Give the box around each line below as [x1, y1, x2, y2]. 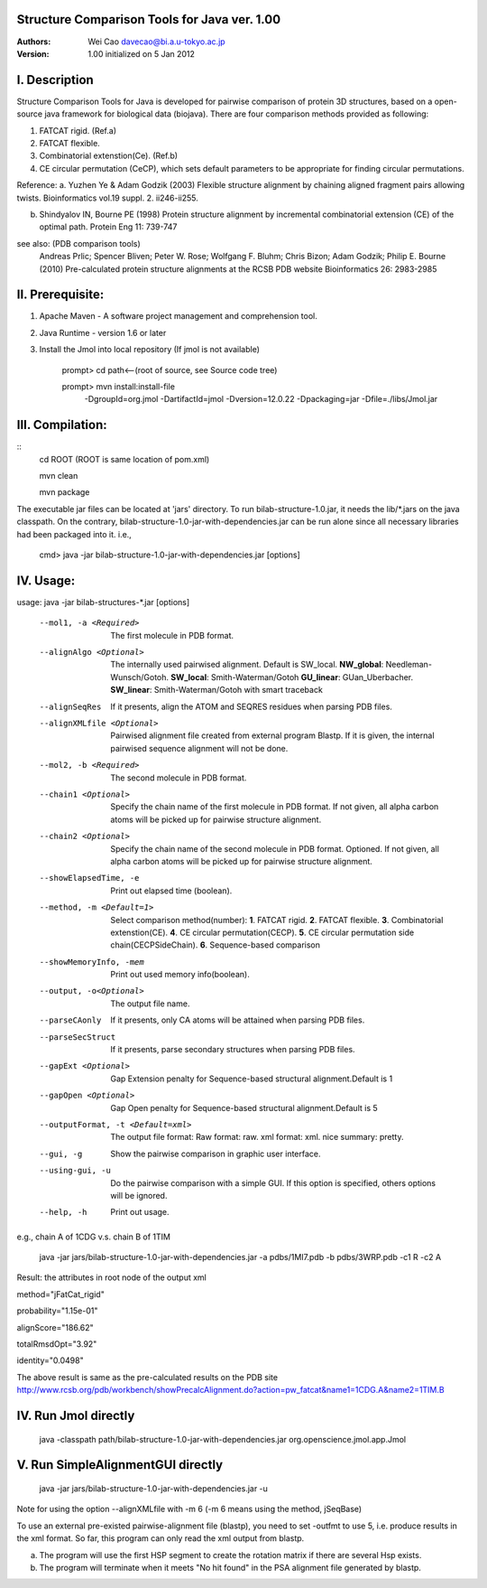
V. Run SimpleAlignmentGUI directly [16, 1457, 224, 1472]
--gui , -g [39, 1148, 83, 1159]
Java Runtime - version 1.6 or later [39, 327, 167, 338]
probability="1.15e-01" [16, 1305, 98, 1316]
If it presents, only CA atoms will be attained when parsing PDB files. [110, 1014, 365, 1025]
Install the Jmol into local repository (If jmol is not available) [39, 344, 261, 355]
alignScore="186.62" [16, 1322, 94, 1332]
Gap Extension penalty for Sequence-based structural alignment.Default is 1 [110, 1073, 393, 1084]
